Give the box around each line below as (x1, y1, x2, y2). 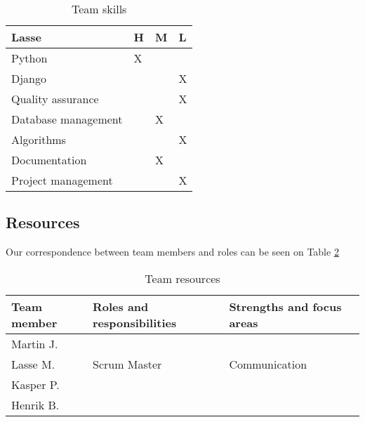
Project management (11, 172, 113, 188)
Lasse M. (11, 355, 55, 372)
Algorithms (11, 131, 66, 147)
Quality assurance (11, 91, 99, 107)
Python (11, 50, 48, 66)
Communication (229, 355, 307, 372)
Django (11, 70, 47, 86)
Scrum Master (92, 355, 162, 372)
